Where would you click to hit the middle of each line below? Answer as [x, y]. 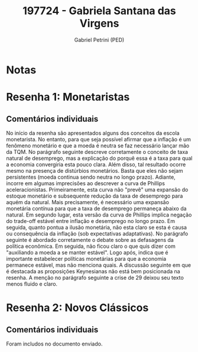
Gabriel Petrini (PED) [99, 40]
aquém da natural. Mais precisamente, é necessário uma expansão [88, 202]
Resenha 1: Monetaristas [68, 97]
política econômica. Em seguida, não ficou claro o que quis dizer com [91, 246]
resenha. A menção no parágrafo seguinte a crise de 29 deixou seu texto [95, 277]
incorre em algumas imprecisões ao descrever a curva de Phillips [86, 183]
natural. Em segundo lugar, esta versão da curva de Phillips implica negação [99, 215]
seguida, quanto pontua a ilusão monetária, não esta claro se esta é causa [97, 227]
